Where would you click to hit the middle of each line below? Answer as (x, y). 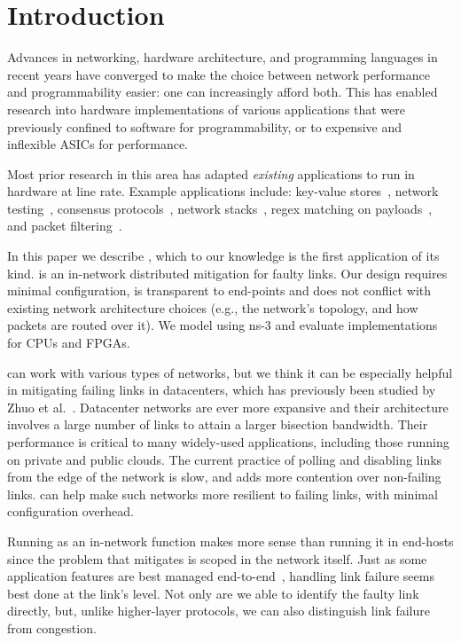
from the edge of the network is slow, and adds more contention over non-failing (224, 477)
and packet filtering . (65, 226)
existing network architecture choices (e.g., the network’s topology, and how (213, 307)
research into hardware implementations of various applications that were (206, 109)
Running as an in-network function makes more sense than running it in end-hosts (230, 541)
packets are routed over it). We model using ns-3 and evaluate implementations (223, 325)
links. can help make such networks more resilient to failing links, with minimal (223, 494)
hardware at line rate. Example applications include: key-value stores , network (223, 191)
